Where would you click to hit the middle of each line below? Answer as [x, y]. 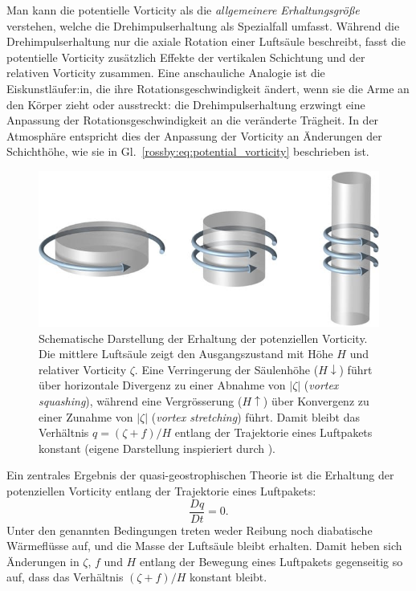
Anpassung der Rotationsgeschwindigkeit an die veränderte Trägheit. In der [193, 120]
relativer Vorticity [83, 369]
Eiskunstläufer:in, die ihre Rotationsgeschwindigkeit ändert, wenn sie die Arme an [208, 88]
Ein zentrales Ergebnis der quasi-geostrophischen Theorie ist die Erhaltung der [200, 475]
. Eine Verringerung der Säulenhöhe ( [226, 369]
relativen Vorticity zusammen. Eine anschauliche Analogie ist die [166, 73]
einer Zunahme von [86, 416]
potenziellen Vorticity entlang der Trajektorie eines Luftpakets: [161, 490]
